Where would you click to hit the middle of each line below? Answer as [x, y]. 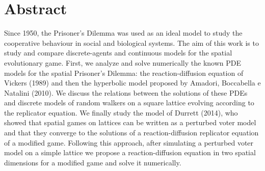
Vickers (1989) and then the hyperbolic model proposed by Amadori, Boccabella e [132, 83]
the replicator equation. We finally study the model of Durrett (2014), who [121, 112]
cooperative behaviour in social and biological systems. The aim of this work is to [131, 42]
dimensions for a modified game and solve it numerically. [93, 162]
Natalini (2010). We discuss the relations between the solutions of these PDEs [126, 92]
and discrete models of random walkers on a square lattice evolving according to [129, 103]
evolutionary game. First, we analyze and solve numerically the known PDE [123, 62]
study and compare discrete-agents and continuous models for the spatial [118, 53]
